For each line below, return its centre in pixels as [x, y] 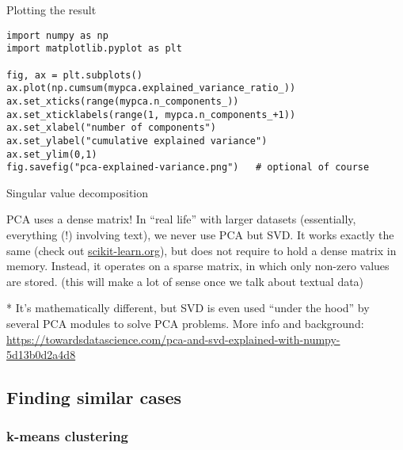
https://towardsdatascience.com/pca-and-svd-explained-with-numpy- [173, 339]
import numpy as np [57, 35]
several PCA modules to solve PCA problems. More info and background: [185, 323]
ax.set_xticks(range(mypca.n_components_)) [123, 101]
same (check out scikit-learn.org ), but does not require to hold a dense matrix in [201, 250]
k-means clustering [68, 436]
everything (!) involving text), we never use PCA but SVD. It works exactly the [200, 235]
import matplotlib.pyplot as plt [94, 49]
